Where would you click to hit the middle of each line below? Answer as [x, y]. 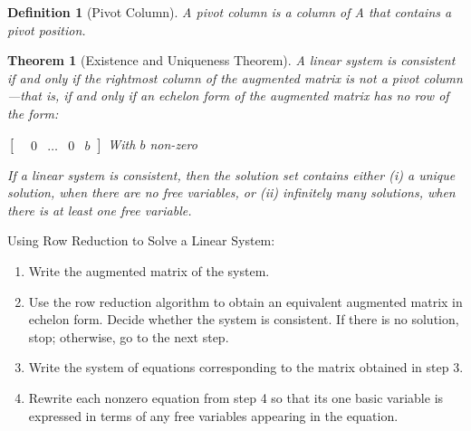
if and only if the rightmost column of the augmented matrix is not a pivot [213, 77]
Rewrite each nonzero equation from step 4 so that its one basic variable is [236, 397]
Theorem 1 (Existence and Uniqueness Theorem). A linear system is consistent [231, 60]
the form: [33, 113]
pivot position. [47, 29]
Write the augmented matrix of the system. [149, 270]
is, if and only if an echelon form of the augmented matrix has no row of [247, 96]
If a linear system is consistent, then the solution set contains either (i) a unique [231, 174]
